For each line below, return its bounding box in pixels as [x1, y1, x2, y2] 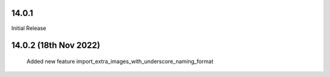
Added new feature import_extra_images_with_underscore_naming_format [26, 57, 214, 65]
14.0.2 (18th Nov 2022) [11, 40, 100, 51]
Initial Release [11, 24, 46, 32]
